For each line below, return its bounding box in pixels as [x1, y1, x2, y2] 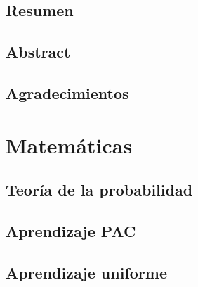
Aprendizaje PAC [6, 219, 136, 241]
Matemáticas [6, 130, 133, 159]
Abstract [6, 41, 71, 63]
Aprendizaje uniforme [6, 261, 167, 283]
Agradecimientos [6, 82, 129, 103]
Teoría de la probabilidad [6, 179, 193, 200]
